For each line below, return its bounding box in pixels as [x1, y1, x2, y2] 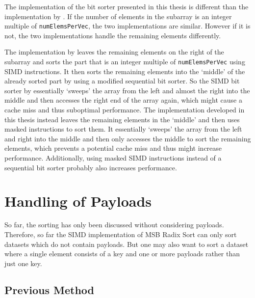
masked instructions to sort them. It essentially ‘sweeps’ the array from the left [4, 124, 242, 134]
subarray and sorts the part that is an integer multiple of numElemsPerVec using [4, 56, 245, 67]
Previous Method [4, 282, 95, 297]
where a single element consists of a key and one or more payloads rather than [4, 248, 240, 259]
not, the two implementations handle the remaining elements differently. [4, 30, 221, 40]
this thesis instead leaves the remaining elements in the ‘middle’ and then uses [4, 114, 240, 124]
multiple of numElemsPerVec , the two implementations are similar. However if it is [4, 21, 251, 31]
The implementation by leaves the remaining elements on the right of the [4, 47, 224, 57]
